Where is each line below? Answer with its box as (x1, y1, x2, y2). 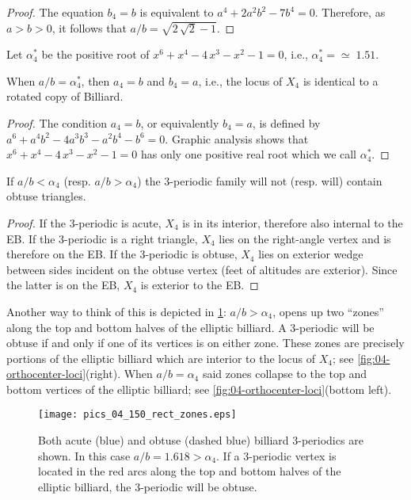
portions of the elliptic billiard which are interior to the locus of (6, 349, 316, 366)
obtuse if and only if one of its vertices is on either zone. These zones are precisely (6, 334, 405, 351)
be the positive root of (41, 46, 150, 63)
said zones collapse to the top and (202, 365, 367, 382)
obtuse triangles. (6, 188, 86, 204)
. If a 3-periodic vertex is (216, 447, 337, 464)
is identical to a (303, 72, 379, 89)
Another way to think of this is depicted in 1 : (6, 303, 226, 319)
